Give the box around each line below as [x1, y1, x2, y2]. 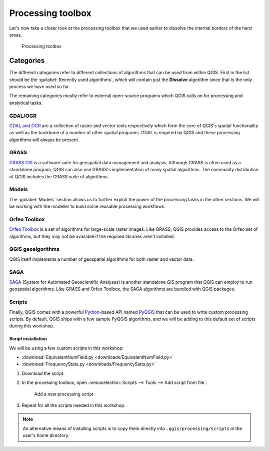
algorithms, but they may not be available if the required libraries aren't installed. [9, 233, 175, 239]
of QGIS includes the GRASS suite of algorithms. [9, 173, 109, 180]
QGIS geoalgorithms [9, 246, 60, 253]
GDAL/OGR [9, 112, 37, 119]
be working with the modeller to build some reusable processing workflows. [9, 203, 166, 210]
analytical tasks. [9, 100, 42, 106]
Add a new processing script [34, 391, 93, 397]
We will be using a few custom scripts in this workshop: [9, 345, 123, 351]
